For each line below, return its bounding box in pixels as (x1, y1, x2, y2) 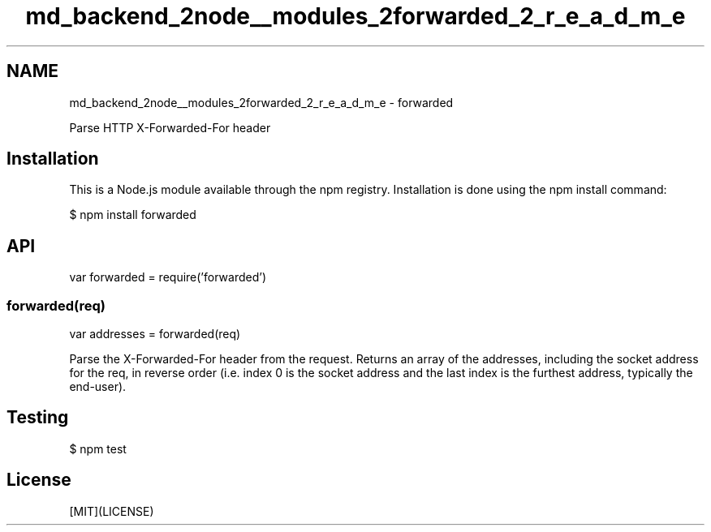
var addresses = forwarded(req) (69, 327, 241, 341)
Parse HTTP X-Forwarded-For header (69, 120, 271, 135)
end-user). (69, 380, 127, 394)
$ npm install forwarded (69, 208, 196, 222)
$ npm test (69, 441, 127, 456)
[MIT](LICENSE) (69, 504, 154, 518)
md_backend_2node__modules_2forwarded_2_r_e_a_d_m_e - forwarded (69, 95, 454, 109)
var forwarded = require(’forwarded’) (69, 270, 266, 285)
